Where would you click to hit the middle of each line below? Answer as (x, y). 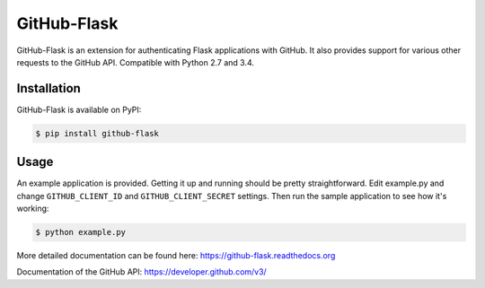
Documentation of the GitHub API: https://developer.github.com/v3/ (141, 272)
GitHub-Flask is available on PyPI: (79, 109)
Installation (48, 88)
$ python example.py (80, 232)
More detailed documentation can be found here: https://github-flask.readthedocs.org (176, 256)
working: (33, 209)
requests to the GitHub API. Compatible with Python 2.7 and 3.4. (136, 62)
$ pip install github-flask (97, 133)
